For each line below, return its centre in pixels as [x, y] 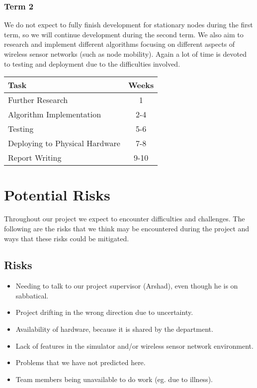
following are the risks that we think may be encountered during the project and [127, 228]
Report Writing [35, 158]
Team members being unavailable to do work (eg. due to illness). [114, 379]
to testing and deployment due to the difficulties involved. [92, 63]
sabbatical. [32, 295]
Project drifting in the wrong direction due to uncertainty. [104, 312]
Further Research [38, 100]
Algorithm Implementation [55, 114]
